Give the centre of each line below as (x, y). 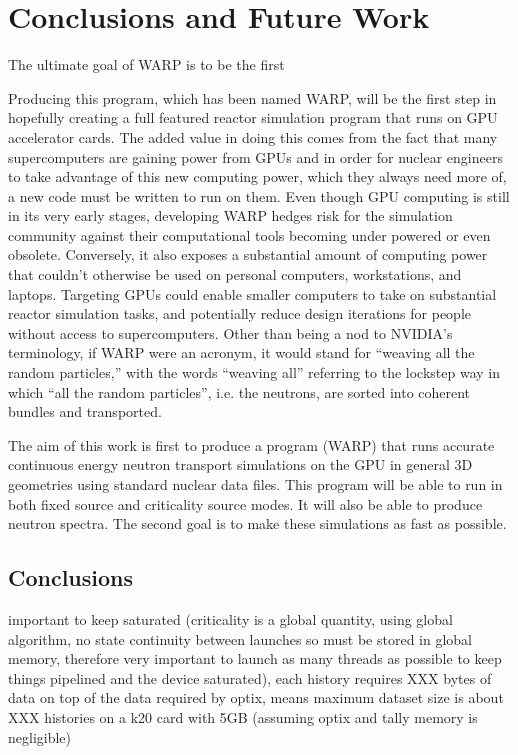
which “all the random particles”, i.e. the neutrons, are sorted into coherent (239, 391)
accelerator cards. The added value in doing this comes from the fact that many (253, 136)
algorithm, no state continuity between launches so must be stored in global (240, 638)
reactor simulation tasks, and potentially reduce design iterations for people (239, 313)
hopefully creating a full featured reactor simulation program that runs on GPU (253, 117)
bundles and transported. (85, 411)
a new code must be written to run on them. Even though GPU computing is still (259, 195)
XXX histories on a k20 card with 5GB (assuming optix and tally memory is (243, 716)
